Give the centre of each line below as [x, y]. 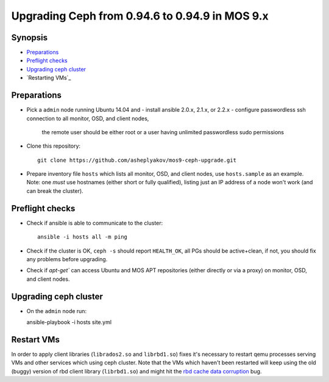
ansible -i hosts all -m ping [83, 237]
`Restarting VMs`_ [49, 78]
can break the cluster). [55, 191]
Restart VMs [36, 340]
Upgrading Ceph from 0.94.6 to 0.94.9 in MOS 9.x [140, 16]
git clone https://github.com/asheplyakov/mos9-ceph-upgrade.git [137, 160]
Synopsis [30, 38]
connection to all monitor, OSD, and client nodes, [88, 118]
